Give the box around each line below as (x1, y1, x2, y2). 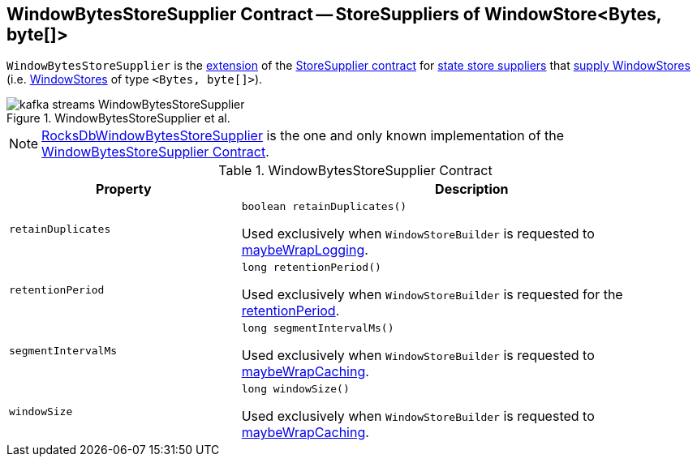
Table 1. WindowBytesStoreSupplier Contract (218, 162, 493, 179)
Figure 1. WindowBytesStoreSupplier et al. (6, 111, 230, 126)
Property (96, 181, 152, 198)
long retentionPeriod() (241, 261, 381, 274)
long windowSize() (241, 383, 350, 396)
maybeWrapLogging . (241, 242, 368, 259)
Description (435, 181, 509, 198)
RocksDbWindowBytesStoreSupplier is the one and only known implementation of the (41, 127, 565, 144)
